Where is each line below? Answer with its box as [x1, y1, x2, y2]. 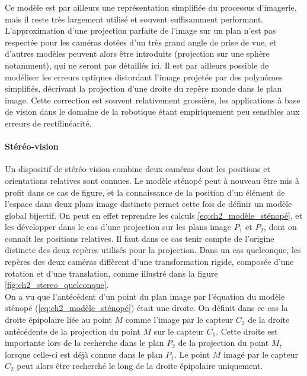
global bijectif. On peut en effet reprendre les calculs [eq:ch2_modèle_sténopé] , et [5, 209, 303, 221]
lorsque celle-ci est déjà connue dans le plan [5, 348, 163, 360]
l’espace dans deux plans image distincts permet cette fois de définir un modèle [5, 197, 292, 210]
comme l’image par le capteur [125, 313, 234, 326]
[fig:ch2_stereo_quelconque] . [5, 278, 109, 291]
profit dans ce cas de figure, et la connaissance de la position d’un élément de [5, 186, 285, 198]
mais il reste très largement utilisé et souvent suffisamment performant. [5, 12, 264, 25]
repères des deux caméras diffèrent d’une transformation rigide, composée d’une [5, 255, 294, 268]
